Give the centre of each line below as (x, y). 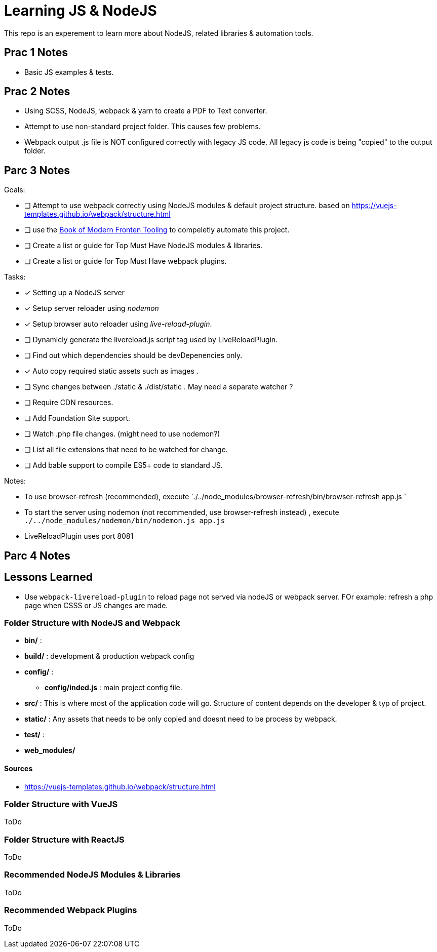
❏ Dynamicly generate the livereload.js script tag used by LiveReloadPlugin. (151, 340)
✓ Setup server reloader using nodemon (92, 308)
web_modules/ (50, 750)
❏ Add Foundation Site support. (77, 418)
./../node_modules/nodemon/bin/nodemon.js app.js (125, 521)
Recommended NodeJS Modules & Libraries (92, 875)
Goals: (15, 190)
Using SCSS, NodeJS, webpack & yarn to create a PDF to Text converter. (146, 111)
